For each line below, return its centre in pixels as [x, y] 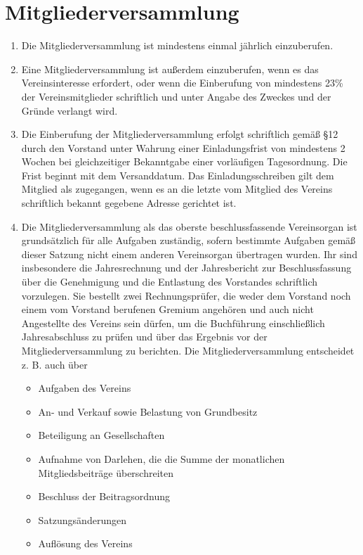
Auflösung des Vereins [85, 543]
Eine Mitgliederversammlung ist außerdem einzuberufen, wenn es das [170, 69]
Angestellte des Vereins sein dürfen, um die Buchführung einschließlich [173, 323]
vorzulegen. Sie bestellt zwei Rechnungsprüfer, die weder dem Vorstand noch [186, 295]
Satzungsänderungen [82, 519]
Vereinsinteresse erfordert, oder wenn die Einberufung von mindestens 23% [182, 83]
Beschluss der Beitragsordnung [104, 496]
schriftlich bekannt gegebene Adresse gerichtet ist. [129, 203]
